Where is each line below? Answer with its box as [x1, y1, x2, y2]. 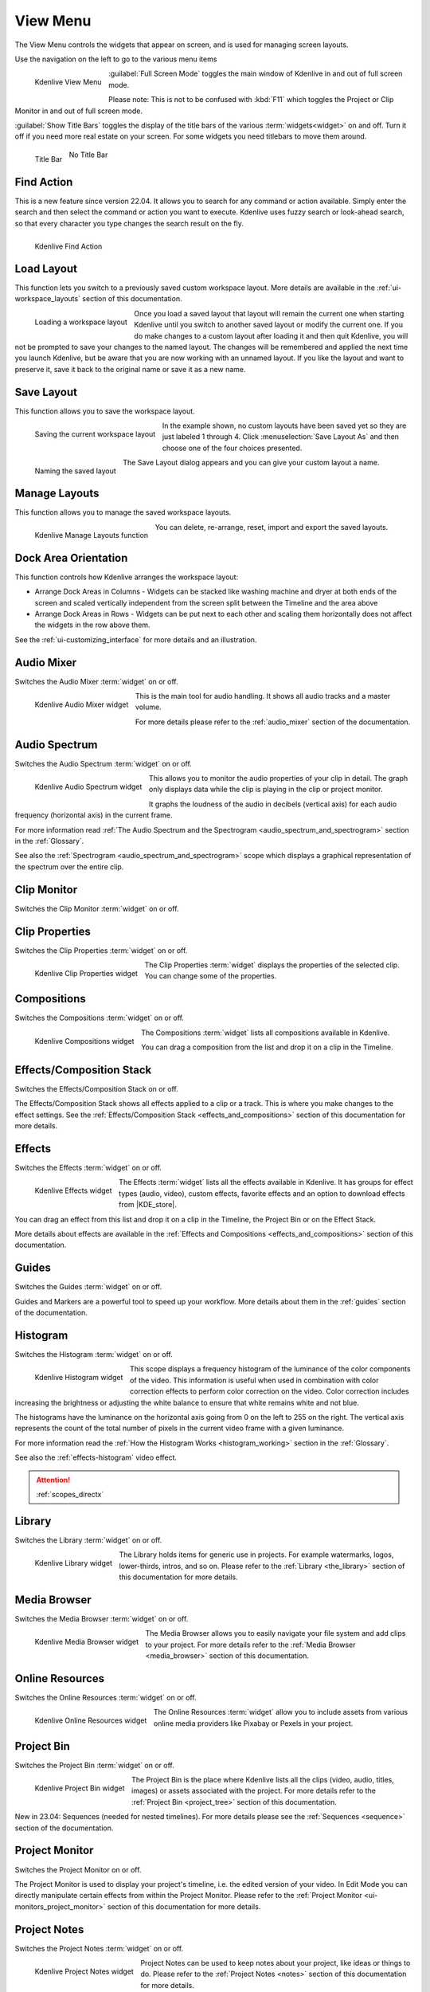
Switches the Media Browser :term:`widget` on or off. [14, 1614, 189, 1623]
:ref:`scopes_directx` [36, 1489, 104, 1499]
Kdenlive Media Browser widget [34, 1637, 139, 1647]
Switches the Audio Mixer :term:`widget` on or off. [14, 676, 178, 686]
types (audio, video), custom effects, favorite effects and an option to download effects [118, 1188, 405, 1198]
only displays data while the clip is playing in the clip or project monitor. [148, 785, 383, 794]
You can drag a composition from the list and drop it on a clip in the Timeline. [140, 1042, 393, 1052]
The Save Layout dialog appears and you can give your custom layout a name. [123, 458, 380, 468]
